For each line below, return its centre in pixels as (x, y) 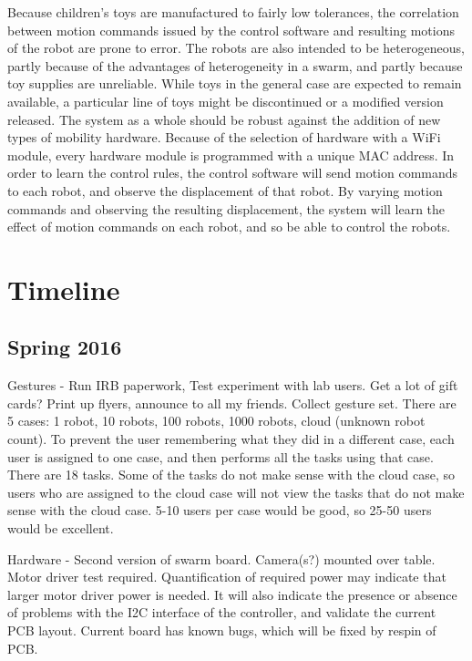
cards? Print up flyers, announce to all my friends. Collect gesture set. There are (232, 403)
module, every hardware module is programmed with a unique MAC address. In (231, 155)
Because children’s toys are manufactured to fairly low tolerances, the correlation (233, 12)
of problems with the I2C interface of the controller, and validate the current (222, 612)
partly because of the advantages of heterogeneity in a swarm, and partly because (235, 65)
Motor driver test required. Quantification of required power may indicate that (227, 577)
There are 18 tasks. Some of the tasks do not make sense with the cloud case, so (231, 475)
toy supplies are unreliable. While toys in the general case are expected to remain (235, 83)
